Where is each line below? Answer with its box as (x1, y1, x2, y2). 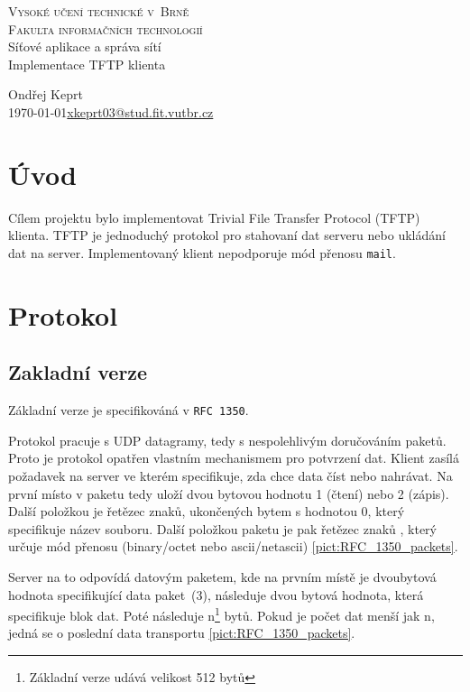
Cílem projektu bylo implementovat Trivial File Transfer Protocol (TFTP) (8, 208, 420, 226)
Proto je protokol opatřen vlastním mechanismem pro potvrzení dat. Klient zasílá (8, 448, 459, 467)
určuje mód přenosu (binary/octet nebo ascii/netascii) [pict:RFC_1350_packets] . (8, 537, 458, 556)
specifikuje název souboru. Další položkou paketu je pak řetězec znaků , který (8, 519, 437, 538)
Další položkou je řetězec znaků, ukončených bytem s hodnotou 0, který (8, 502, 405, 521)
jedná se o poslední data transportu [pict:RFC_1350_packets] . (8, 623, 355, 642)
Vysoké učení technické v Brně (8, 2, 189, 20)
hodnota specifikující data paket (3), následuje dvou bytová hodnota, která (8, 585, 424, 604)
